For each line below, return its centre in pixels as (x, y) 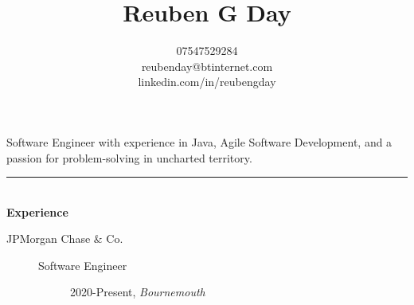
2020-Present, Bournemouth (138, 292)
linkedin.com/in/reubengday (207, 82)
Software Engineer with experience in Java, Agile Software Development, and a (199, 141)
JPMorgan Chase (49, 239)
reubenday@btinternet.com (207, 66)
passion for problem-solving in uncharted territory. (129, 157)
